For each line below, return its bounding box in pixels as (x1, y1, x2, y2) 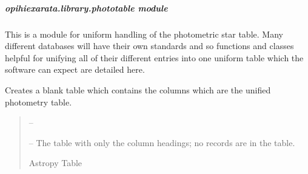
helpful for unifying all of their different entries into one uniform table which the (5, 51, 304, 64)
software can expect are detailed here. (5, 63, 145, 76)
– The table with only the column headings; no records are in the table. (28, 136, 295, 149)
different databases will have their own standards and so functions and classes (5, 39, 294, 52)
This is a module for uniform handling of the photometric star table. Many (5, 27, 283, 40)
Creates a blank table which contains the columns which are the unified (5, 83, 271, 96)
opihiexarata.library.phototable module (5, 1, 168, 14)
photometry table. (5, 95, 72, 108)
